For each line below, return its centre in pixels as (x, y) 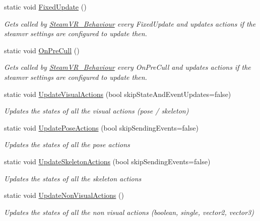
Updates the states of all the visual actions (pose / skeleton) (96, 111)
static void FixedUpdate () (45, 7)
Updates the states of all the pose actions (67, 144)
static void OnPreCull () (42, 50)
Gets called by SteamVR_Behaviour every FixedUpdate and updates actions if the (130, 23)
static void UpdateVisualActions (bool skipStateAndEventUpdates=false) (118, 94)
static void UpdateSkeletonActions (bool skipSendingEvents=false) (107, 161)
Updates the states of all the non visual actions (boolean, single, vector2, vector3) (129, 212)
